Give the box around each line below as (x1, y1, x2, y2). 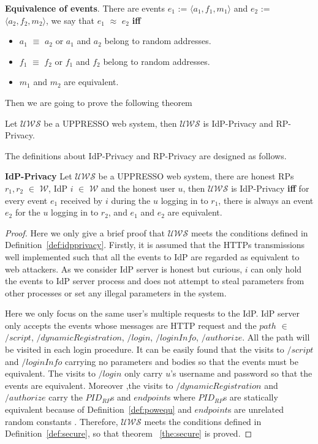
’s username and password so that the (170, 367, 312, 380)
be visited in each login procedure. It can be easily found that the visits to (5, 343, 284, 356)
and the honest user (101, 181, 175, 194)
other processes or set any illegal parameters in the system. (5, 286, 227, 299)
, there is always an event (218, 194, 314, 206)
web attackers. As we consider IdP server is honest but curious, (5, 262, 243, 275)
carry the (48, 391, 83, 404)
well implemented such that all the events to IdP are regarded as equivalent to (5, 250, 300, 263)
